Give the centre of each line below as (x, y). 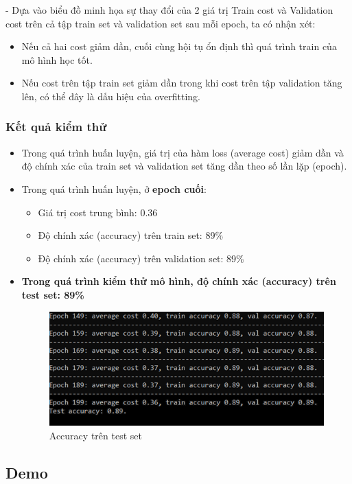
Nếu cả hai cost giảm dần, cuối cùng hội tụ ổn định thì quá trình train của (179, 46)
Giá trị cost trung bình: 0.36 (98, 212)
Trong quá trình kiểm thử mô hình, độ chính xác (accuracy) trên (179, 281)
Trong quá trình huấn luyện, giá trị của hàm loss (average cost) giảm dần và (183, 152)
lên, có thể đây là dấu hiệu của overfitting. (111, 96)
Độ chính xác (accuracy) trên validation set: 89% (141, 258)
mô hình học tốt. (57, 59)
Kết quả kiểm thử (56, 127)
